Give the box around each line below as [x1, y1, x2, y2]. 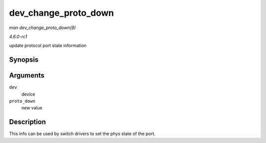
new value [21, 105, 43, 111]
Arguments [9, 71, 45, 80]
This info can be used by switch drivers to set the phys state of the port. [9, 131, 156, 137]
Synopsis [9, 56, 39, 64]
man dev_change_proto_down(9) [9, 25, 76, 31]
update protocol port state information [9, 42, 87, 49]
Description [9, 118, 46, 126]
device [21, 91, 35, 97]
